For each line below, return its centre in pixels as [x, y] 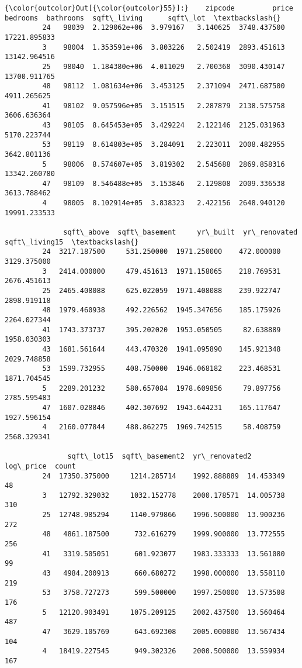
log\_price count [40, 466]
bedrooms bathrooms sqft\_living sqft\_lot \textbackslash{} [143, 18]
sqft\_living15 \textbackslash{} [72, 242]
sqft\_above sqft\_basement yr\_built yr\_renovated [180, 233]
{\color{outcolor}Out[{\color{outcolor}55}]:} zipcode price [149, 8]
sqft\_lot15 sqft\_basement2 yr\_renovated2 [159, 457]
